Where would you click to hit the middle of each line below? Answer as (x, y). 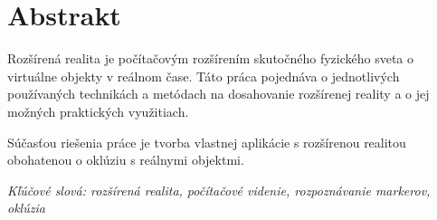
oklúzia (26, 208)
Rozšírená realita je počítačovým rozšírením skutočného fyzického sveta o (211, 58)
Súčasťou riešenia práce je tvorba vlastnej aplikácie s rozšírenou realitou (207, 142)
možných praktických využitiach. (98, 111)
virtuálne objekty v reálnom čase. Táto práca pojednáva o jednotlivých (204, 76)
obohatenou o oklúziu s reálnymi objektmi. (126, 160)
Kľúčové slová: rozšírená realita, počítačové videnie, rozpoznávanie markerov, (219, 190)
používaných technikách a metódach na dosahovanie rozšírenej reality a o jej (218, 94)
